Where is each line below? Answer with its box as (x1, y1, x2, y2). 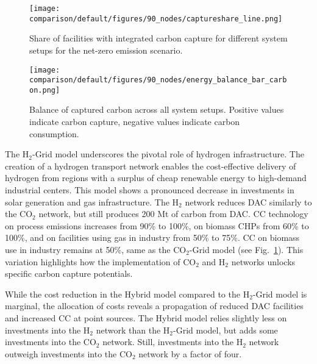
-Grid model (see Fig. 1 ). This (189, 243, 304, 255)
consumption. (29, 127, 79, 140)
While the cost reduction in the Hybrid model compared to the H (5, 287, 250, 300)
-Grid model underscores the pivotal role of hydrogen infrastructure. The (32, 148, 304, 160)
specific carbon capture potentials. (5, 267, 133, 280)
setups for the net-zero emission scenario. (29, 43, 183, 56)
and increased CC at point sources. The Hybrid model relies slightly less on (5, 311, 287, 324)
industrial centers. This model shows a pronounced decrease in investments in (5, 184, 294, 196)
